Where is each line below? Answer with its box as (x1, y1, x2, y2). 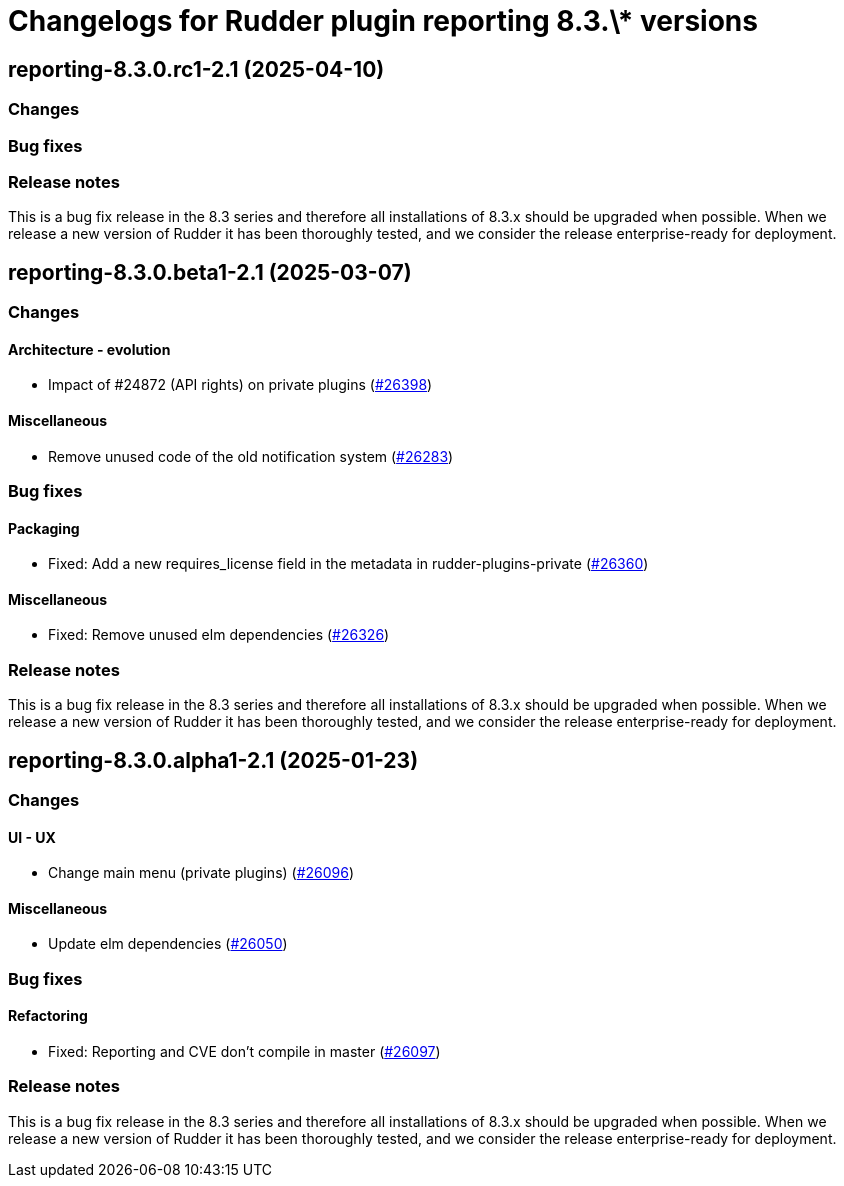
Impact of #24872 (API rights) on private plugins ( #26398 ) (48, 376, 433, 394)
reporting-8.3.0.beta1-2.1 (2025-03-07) (8, 259, 412, 285)
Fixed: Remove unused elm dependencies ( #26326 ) (48, 626, 390, 644)
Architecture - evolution (8, 340, 171, 358)
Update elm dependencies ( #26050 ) (48, 935, 288, 953)
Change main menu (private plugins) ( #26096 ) (48, 864, 355, 882)
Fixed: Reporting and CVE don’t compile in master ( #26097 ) (48, 1043, 441, 1061)
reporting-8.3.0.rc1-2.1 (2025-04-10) (8, 56, 385, 82)
